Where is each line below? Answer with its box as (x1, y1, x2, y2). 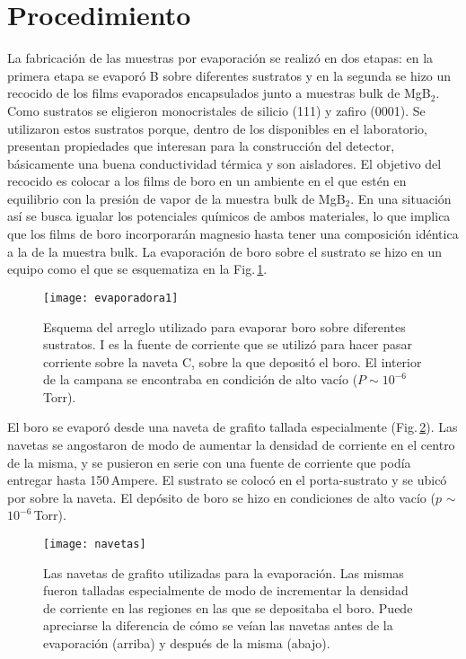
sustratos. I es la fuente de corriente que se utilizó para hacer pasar (43, 335, 412, 354)
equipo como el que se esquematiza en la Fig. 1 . (7, 259, 268, 278)
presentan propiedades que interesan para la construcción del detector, (7, 136, 395, 155)
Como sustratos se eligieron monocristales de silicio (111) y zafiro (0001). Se (7, 101, 426, 119)
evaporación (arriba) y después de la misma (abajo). (43, 634, 330, 653)
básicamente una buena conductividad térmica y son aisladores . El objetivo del (7, 154, 442, 172)
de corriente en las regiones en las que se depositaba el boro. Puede (43, 598, 413, 617)
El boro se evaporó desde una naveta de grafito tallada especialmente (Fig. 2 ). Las (7, 417, 458, 436)
